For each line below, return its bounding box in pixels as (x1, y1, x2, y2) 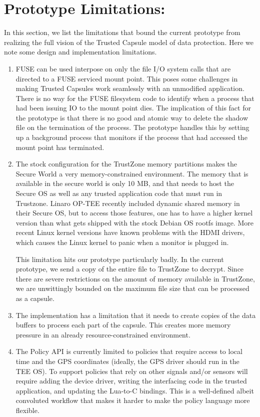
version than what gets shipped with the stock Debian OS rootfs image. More (15, 217, 253, 227)
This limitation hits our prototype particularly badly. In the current (15, 253, 224, 264)
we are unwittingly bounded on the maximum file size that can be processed (15, 283, 249, 293)
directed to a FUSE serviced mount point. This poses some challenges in (15, 73, 238, 83)
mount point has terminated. (15, 141, 104, 152)
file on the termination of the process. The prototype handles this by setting (15, 122, 249, 132)
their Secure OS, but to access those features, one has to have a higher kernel (15, 207, 253, 218)
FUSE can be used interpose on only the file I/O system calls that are (15, 63, 231, 73)
